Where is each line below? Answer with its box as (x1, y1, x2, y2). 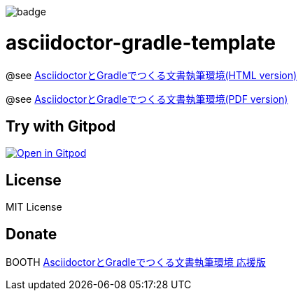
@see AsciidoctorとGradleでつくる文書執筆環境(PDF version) (6, 92, 288, 105)
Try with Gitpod (6, 117, 116, 135)
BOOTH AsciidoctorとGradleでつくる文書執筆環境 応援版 (6, 256, 266, 269)
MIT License (6, 201, 62, 213)
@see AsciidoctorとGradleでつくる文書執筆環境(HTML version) (6, 69, 297, 81)
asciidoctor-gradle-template (6, 30, 276, 55)
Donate (6, 225, 57, 243)
